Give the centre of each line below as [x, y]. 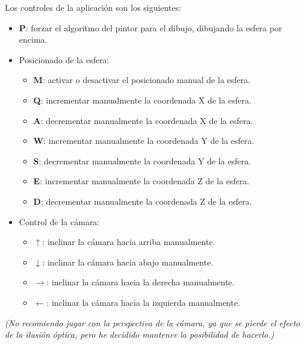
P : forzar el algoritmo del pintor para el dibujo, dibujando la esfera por [150, 27]
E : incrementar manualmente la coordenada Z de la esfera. [141, 181]
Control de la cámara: [59, 221]
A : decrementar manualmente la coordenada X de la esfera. [143, 120]
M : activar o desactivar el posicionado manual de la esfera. [142, 80]
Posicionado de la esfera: [64, 59]
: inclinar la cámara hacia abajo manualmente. [128, 262]
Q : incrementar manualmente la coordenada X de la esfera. [142, 100]
